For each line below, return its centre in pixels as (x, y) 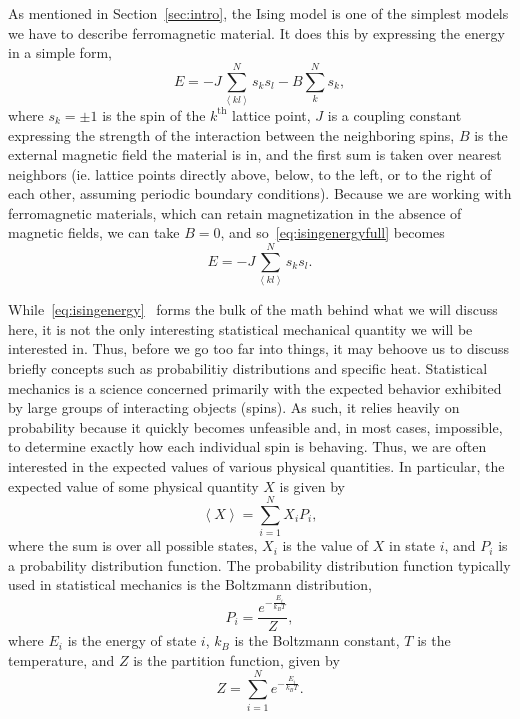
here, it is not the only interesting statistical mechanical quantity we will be (240, 328)
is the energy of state (132, 640)
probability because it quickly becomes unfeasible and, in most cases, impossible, (255, 426)
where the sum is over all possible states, (133, 545)
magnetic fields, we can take (94, 232)
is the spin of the (154, 114)
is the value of (325, 545)
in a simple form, (60, 52)
